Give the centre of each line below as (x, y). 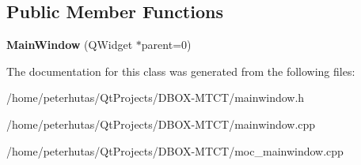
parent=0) (166, 45)
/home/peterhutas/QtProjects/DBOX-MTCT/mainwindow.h (156, 97)
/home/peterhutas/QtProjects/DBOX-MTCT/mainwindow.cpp (161, 124)
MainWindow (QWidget (70, 45)
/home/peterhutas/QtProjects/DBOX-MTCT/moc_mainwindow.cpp (175, 150)
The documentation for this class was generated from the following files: (181, 71)
